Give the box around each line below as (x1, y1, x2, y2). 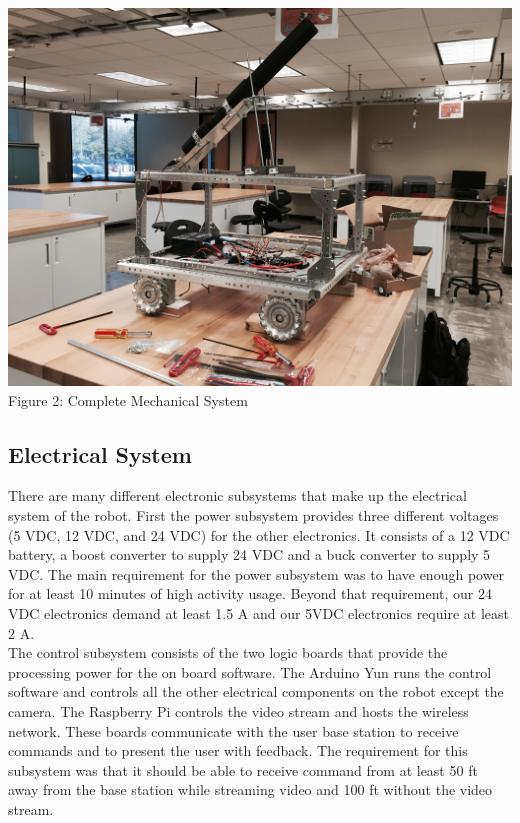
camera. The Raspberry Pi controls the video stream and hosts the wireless (8, 700, 469, 721)
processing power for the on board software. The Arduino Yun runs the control (8, 661, 492, 682)
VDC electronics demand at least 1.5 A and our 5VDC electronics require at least (8, 602, 509, 623)
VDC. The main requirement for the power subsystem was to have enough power (8, 563, 505, 584)
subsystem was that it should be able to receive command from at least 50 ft (8, 759, 478, 780)
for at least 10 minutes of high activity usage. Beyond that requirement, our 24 (8, 583, 492, 604)
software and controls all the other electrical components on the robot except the (8, 681, 504, 702)
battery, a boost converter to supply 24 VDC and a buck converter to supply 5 (8, 544, 491, 565)
